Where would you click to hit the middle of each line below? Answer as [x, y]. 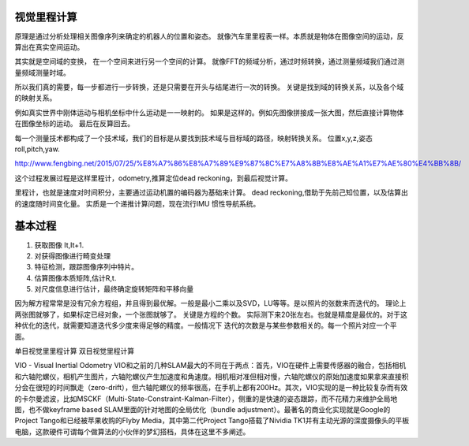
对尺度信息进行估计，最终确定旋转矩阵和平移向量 [114, 289]
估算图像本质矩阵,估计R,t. [75, 278]
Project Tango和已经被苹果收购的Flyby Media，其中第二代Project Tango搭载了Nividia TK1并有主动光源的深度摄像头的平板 [212, 421]
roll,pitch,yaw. [38, 149]
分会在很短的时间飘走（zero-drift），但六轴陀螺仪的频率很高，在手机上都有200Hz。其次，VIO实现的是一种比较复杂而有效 [211, 388]
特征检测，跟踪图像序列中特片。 [86, 267]
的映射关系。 [36, 98]
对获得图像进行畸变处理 [72, 255]
